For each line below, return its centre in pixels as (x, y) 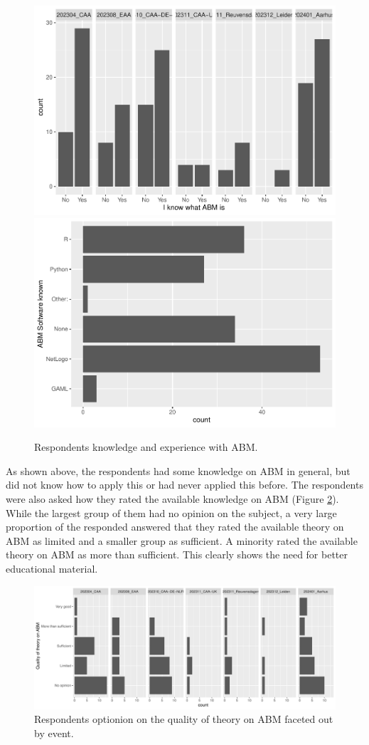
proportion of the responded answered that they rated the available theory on (175, 527)
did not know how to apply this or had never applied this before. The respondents (184, 485)
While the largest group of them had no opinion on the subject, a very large (171, 512)
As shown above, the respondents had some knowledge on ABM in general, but (178, 470)
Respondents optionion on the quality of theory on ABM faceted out (184, 719)
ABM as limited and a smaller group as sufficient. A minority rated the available (182, 540)
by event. (54, 733)
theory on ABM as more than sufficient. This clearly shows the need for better (177, 554)
